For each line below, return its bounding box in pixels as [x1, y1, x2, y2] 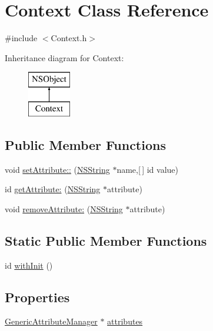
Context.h [51, 32, 87, 44]
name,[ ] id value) [117, 163, 179, 175]
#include [5, 32, 38, 44]
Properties [5, 287, 70, 306]
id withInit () [5, 259, 53, 271]
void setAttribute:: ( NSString [5, 163, 110, 175]
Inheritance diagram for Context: [5, 51, 124, 63]
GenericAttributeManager [5, 315, 98, 327]
